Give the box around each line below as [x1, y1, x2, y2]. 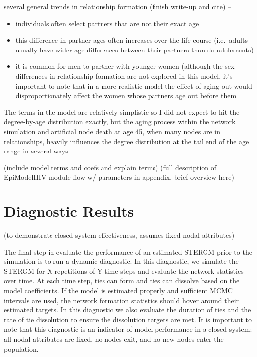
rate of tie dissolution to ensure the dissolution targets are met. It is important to [4, 314, 252, 324]
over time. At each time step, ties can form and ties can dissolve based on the [4, 275, 240, 286]
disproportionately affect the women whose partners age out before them [15, 90, 237, 101]
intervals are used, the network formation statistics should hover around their [4, 295, 239, 305]
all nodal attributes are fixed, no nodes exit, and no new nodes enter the [4, 333, 224, 344]
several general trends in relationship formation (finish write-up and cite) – [4, 1, 232, 11]
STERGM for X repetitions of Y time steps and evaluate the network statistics [4, 265, 244, 276]
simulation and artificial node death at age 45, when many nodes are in [4, 126, 220, 136]
